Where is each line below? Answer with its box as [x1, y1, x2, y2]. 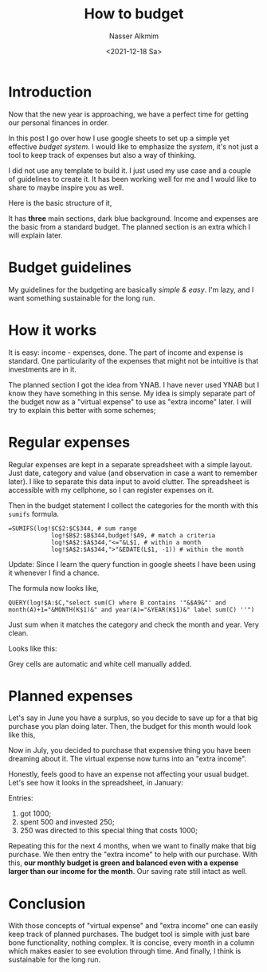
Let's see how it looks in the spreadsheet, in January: [8, 778, 183, 788]
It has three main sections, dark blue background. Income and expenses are [8, 213, 259, 223]
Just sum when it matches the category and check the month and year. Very [8, 620, 259, 629]
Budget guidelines [8, 258, 132, 276]
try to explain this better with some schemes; [8, 405, 156, 415]
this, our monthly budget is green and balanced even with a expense [8, 858, 239, 868]
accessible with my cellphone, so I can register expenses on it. [8, 485, 214, 494]
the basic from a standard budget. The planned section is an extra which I [8, 222, 251, 231]
